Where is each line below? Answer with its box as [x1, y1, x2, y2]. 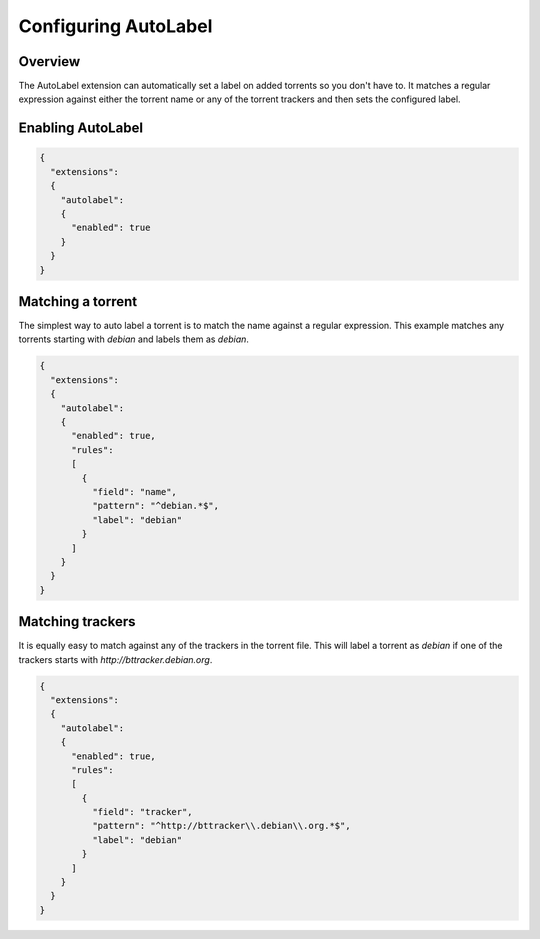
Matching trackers [18, 613, 136, 630]
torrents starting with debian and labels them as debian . [18, 333, 250, 345]
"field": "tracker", [91, 806, 194, 818]
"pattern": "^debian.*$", [91, 500, 220, 512]
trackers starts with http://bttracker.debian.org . [18, 653, 213, 665]
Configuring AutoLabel [18, 15, 213, 37]
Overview [18, 53, 81, 70]
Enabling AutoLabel [18, 120, 144, 137]
